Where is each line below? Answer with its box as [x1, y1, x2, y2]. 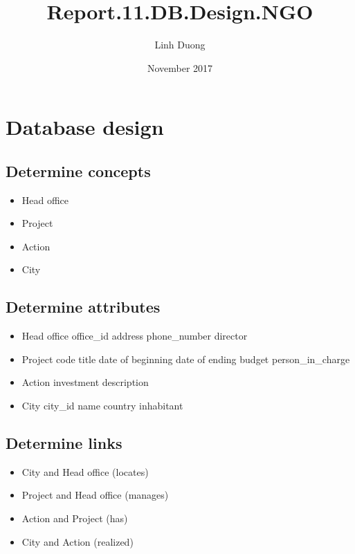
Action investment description [21, 375, 149, 389]
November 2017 [147, 60, 213, 75]
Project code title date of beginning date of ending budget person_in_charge [21, 351, 350, 366]
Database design [6, 113, 164, 141]
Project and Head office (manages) [21, 488, 169, 502]
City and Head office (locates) [21, 464, 149, 479]
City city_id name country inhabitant [21, 398, 183, 413]
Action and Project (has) [21, 511, 128, 526]
